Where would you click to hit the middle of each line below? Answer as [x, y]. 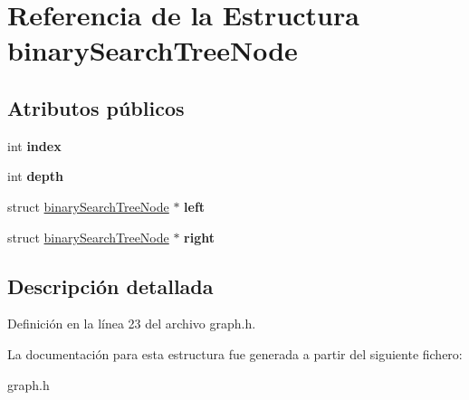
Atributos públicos [96, 107]
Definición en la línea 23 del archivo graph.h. [132, 324]
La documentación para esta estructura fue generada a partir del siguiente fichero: [235, 353]
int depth [35, 176]
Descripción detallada [110, 286]
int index [34, 145]
